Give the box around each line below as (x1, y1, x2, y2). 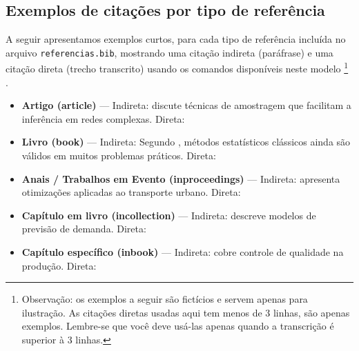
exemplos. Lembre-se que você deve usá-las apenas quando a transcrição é (21, 319, 334, 333)
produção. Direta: (21, 258, 97, 272)
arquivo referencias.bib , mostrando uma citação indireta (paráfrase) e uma (6, 45, 333, 59)
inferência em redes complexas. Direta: (21, 111, 185, 126)
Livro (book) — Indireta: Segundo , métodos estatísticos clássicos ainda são (21, 134, 351, 149)
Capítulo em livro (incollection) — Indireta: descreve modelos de (21, 208, 316, 222)
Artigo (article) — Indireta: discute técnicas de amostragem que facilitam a (21, 98, 351, 112)
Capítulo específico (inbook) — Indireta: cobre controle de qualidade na (21, 245, 344, 259)
